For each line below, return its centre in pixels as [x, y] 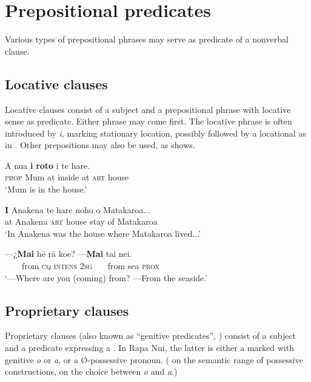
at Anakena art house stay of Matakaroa [81, 221]
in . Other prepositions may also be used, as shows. [100, 145]
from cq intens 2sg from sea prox [91, 266]
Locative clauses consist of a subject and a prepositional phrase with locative [148, 109]
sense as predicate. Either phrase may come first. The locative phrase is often [149, 121]
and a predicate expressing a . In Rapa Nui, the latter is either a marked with [149, 348]
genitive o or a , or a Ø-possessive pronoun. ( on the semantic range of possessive [154, 359]
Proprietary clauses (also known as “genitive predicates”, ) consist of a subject [151, 336]
